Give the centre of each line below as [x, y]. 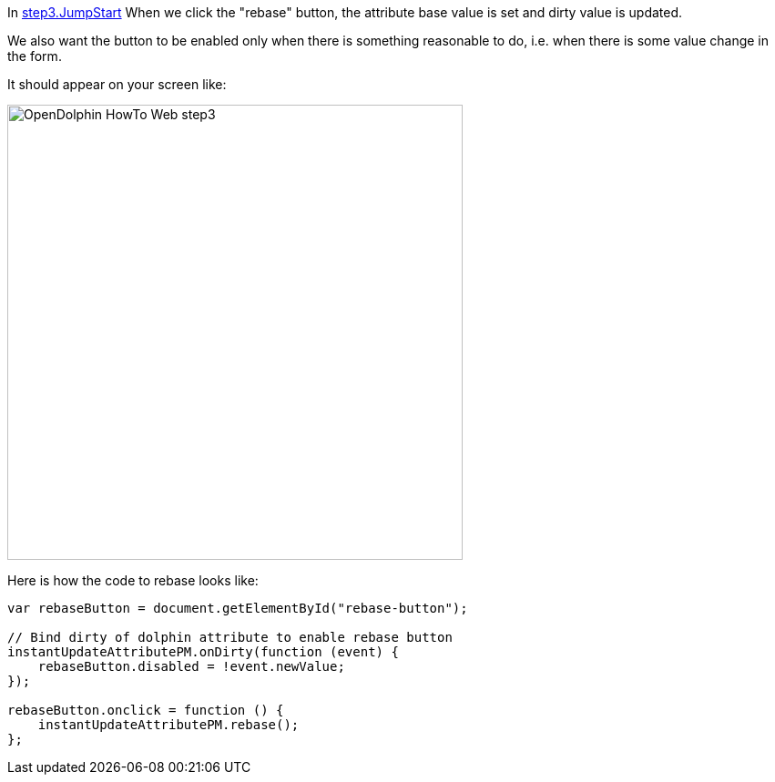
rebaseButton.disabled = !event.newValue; [191, 666]
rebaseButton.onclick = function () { [146, 710]
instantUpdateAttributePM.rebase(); [168, 725]
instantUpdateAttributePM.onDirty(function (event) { [203, 652]
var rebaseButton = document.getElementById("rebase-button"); [238, 608]
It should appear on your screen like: [117, 84]
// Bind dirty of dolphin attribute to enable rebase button [230, 637]
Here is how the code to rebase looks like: [133, 580]
